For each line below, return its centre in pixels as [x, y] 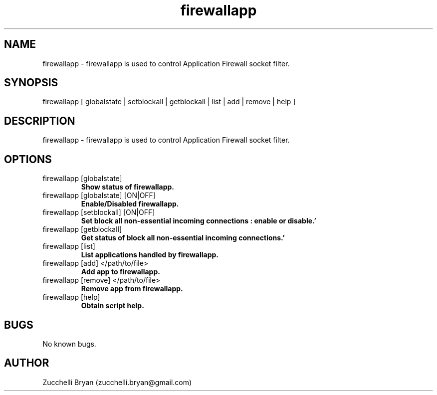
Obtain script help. [112, 306]
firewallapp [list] [69, 246]
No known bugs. [69, 344]
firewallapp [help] [71, 297]
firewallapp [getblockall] [82, 229]
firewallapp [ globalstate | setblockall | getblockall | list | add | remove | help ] [169, 102]
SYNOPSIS [31, 83]
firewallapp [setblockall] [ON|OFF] [99, 212]
